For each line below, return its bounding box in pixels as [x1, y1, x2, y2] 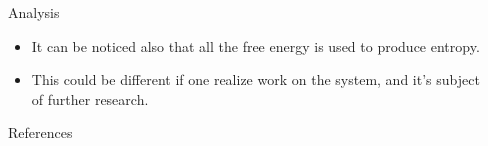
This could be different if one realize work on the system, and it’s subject [31, 69, 480, 90]
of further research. [31, 88, 149, 109]
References [8, 122, 73, 143]
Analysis [8, 2, 60, 22]
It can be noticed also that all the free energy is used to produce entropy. [31, 35, 480, 56]
